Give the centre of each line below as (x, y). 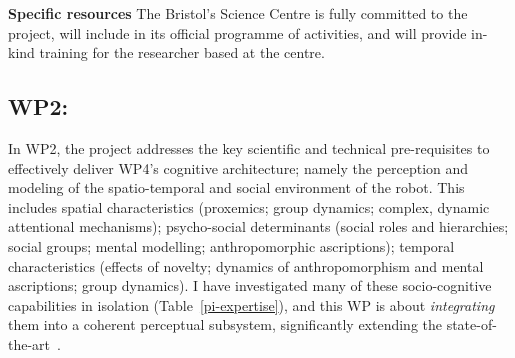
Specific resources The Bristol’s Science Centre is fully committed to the (238, 13)
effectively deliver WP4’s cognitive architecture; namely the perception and (238, 167)
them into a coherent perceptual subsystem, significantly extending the (225, 324)
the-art (29, 343)
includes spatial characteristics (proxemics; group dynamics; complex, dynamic (249, 206)
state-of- (471, 324)
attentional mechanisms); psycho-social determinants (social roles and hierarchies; (258, 226)
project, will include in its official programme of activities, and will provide (237, 32)
